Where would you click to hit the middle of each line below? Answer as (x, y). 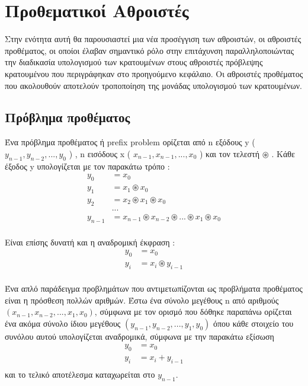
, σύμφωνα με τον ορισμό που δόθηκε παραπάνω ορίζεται (193, 312)
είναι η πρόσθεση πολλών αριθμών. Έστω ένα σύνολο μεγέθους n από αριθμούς (142, 300)
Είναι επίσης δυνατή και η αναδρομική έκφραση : (90, 242)
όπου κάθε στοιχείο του (254, 323)
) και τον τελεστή (230, 153)
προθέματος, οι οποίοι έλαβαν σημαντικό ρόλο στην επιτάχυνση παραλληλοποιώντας (149, 50)
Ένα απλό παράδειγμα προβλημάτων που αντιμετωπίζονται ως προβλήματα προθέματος (154, 288)
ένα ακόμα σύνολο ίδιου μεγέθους (63, 323)
